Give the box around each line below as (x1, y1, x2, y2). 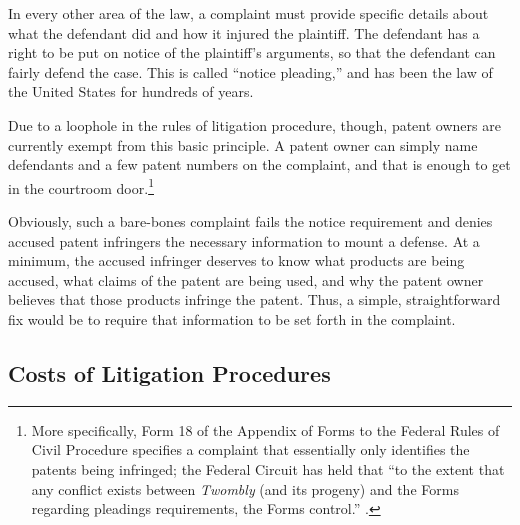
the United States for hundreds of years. (8, 81, 254, 102)
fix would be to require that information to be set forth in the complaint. (8, 308, 456, 329)
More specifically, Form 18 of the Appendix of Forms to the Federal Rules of (31, 419, 500, 440)
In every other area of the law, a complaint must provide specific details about (8, 3, 489, 23)
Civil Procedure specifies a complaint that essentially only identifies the (31, 439, 470, 460)
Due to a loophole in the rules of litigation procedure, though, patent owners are (8, 114, 501, 135)
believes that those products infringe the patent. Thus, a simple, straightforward (8, 289, 501, 310)
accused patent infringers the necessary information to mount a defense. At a (8, 230, 480, 251)
